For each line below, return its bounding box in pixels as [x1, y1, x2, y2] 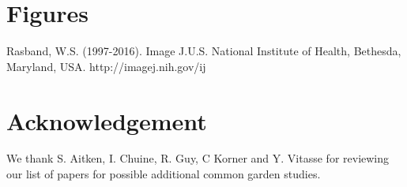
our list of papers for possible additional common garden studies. [6, 166, 321, 182]
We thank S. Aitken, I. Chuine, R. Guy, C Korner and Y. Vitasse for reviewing [6, 150, 390, 166]
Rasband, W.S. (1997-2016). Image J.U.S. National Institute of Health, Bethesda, [6, 43, 401, 59]
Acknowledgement [6, 104, 207, 137]
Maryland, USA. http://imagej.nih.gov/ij [6, 58, 206, 74]
